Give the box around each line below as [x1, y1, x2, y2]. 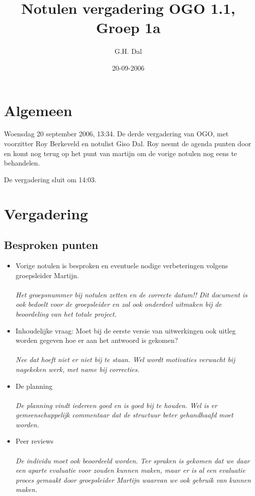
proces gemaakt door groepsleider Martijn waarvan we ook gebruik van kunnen [15, 474, 251, 485]
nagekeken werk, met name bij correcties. [15, 364, 140, 374]
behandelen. [4, 158, 40, 168]
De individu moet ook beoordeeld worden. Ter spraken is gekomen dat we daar [15, 455, 250, 465]
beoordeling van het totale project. [15, 308, 117, 319]
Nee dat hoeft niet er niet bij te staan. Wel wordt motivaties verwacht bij [15, 354, 235, 365]
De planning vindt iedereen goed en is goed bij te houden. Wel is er [15, 400, 218, 410]
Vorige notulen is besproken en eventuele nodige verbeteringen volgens [15, 260, 228, 270]
